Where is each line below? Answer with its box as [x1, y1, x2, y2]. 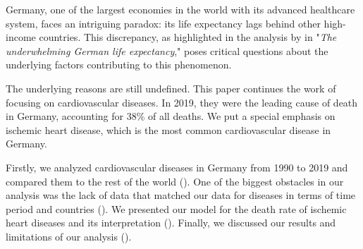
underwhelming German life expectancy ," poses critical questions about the [6, 43, 328, 58]
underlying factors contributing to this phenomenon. [6, 57, 232, 72]
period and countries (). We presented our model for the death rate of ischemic [6, 201, 347, 216]
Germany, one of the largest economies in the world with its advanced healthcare [6, 2, 355, 16]
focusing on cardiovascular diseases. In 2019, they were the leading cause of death [6, 95, 358, 109]
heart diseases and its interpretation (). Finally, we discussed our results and [6, 215, 336, 230]
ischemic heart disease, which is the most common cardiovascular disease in [6, 122, 331, 137]
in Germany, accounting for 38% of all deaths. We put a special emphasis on [6, 109, 336, 123]
